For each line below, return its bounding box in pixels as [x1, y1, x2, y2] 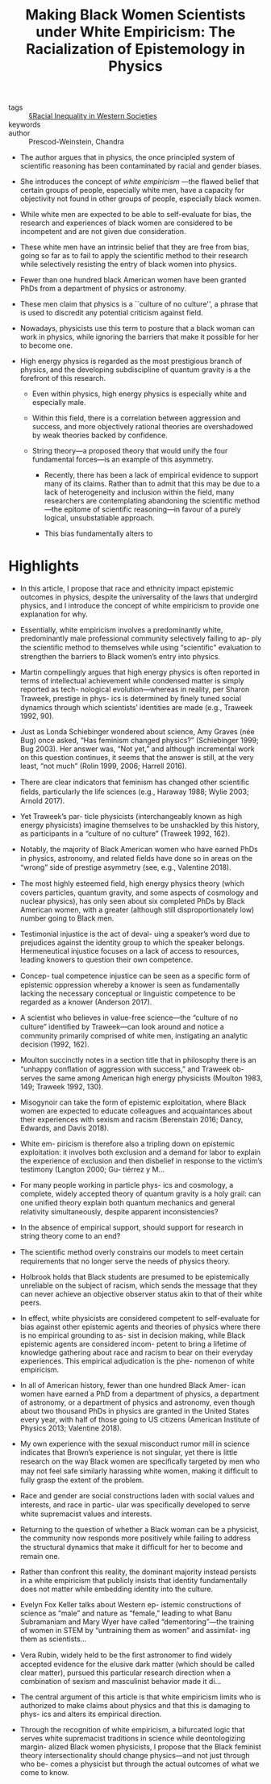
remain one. [19, 1552, 60, 1561]
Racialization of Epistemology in [25, 40, 246, 58]
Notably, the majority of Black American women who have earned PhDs [19, 845, 258, 854]
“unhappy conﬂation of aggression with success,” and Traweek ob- [19, 1064, 244, 1074]
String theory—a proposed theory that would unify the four [31, 446, 228, 456]
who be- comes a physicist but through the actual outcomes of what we [19, 1759, 260, 1769]
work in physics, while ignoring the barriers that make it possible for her [19, 332, 260, 342]
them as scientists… [19, 1634, 87, 1644]
